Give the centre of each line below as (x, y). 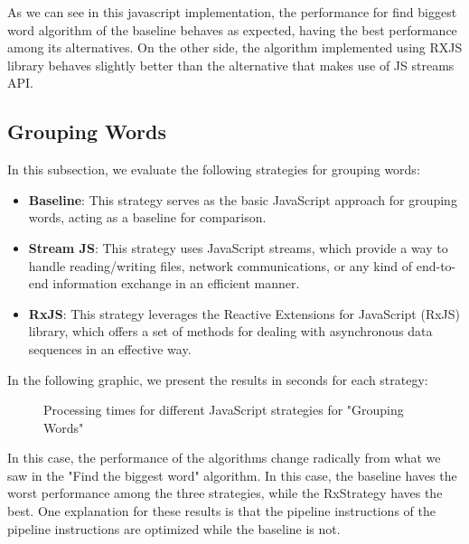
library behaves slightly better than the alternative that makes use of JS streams (231, 65)
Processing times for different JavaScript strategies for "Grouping (224, 410)
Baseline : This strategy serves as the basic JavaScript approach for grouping (243, 199)
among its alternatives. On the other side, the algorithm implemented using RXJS (235, 47)
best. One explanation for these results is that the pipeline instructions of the (221, 511)
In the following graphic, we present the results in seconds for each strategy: (218, 379)
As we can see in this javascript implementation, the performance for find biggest (232, 12)
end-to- (436, 265)
